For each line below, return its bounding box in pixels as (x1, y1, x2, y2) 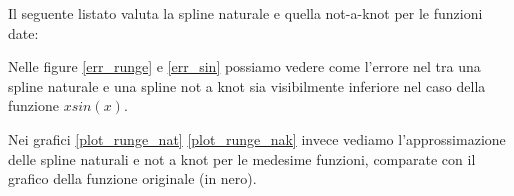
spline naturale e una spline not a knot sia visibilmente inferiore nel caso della (8, 75, 486, 96)
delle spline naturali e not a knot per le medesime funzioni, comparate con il (8, 148, 476, 169)
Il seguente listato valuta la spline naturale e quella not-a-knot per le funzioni (8, 3, 483, 23)
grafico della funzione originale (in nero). (8, 168, 257, 189)
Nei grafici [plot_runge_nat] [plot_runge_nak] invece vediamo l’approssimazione (8, 128, 506, 149)
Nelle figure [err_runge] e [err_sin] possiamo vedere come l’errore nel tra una (8, 56, 481, 77)
